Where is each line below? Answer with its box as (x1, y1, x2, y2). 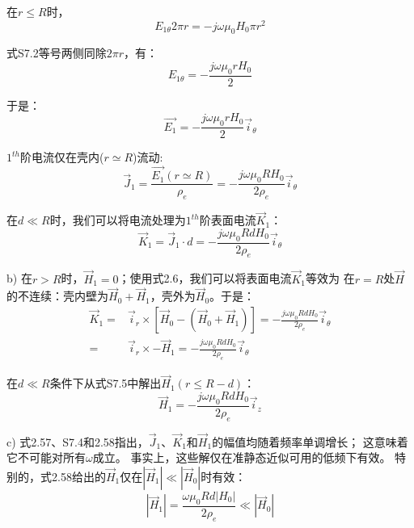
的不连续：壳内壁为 (6, 287, 108, 304)
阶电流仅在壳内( (19, 149, 104, 166)
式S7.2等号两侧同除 (6, 44, 107, 61)
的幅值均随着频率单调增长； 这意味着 (212, 433, 408, 450)
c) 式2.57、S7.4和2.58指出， (6, 433, 149, 450)
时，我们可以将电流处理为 (49, 212, 186, 228)
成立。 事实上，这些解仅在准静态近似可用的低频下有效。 (92, 449, 391, 466)
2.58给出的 (51, 468, 106, 484)
